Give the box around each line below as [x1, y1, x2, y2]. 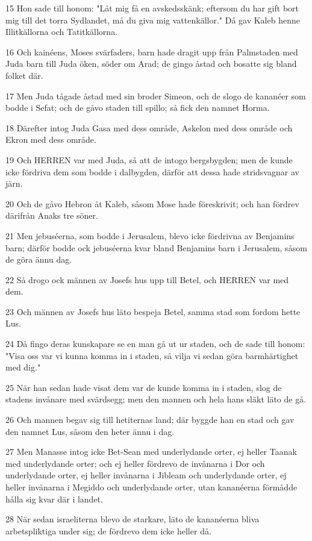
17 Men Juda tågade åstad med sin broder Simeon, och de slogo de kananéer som [5, 89, 306, 102]
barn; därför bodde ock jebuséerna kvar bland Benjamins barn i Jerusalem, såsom [5, 241, 307, 254]
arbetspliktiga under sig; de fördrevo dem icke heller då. [5, 524, 211, 537]
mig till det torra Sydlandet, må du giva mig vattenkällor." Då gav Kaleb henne [5, 13, 300, 26]
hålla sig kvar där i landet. [5, 492, 103, 505]
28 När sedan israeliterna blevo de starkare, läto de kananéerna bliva [5, 513, 260, 525]
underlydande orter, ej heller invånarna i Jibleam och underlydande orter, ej [5, 469, 287, 481]
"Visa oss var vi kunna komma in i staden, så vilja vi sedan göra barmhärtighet [5, 349, 299, 361]
